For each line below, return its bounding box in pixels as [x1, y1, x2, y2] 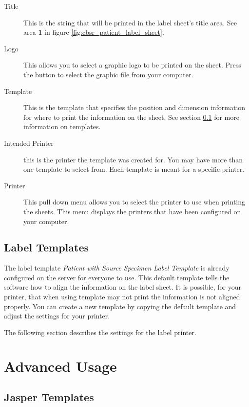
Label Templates [4, 240, 89, 255]
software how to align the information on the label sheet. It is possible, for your [4, 282, 242, 292]
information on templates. [23, 121, 101, 132]
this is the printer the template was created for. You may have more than [23, 154, 243, 164]
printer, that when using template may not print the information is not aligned [4, 292, 240, 302]
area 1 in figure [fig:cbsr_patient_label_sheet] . [23, 27, 164, 37]
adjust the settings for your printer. [4, 311, 110, 321]
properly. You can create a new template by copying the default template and [4, 301, 236, 311]
